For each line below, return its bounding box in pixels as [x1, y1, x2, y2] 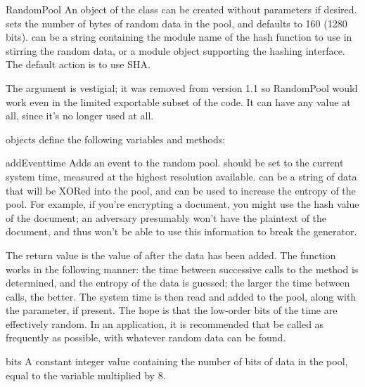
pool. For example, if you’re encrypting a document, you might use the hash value [6, 197, 359, 211]
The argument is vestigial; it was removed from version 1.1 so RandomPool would [6, 80, 358, 95]
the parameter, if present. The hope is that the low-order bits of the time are [6, 303, 338, 317]
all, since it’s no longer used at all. [6, 108, 154, 123]
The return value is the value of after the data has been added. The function [6, 247, 336, 262]
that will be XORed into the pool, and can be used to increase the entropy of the [6, 183, 356, 197]
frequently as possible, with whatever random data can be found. [6, 330, 286, 345]
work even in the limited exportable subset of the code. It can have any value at [6, 94, 351, 109]
